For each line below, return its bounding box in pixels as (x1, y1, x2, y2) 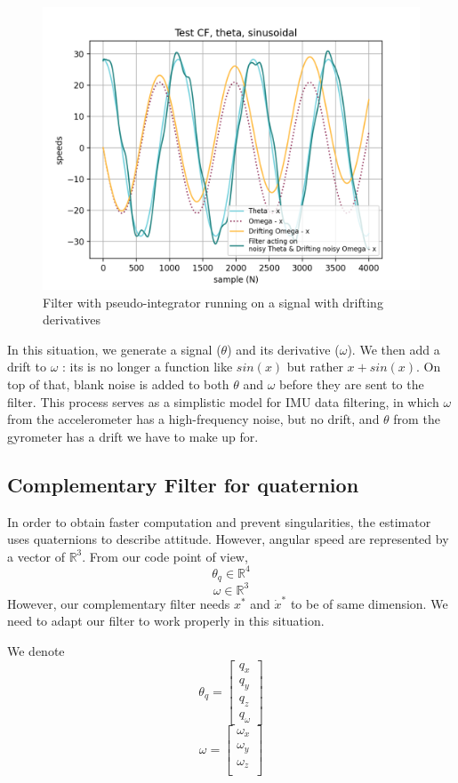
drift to (7, 357, 47, 376)
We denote (7, 641, 65, 659)
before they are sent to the (279, 374, 424, 393)
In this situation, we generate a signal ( (7, 340, 221, 358)
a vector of (7, 547, 65, 565)
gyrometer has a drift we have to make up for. (7, 427, 259, 445)
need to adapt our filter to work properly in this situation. (7, 611, 325, 630)
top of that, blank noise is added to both (7, 374, 229, 393)
